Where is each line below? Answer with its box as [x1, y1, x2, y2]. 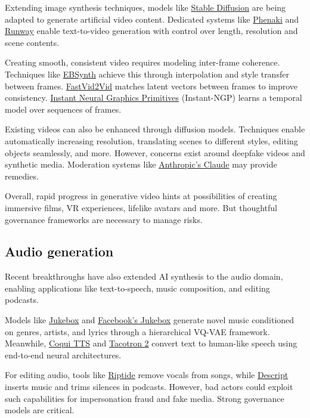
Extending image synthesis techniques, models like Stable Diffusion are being [5, 1, 286, 13]
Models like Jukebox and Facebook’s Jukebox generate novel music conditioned [5, 314, 294, 326]
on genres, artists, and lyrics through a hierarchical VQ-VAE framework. [5, 325, 270, 338]
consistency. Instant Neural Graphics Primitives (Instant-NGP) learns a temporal [5, 91, 302, 104]
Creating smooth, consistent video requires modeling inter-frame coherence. [5, 56, 280, 69]
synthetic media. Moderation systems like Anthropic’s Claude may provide [5, 158, 277, 171]
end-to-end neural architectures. [5, 348, 122, 361]
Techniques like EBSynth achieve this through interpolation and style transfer [5, 67, 289, 80]
